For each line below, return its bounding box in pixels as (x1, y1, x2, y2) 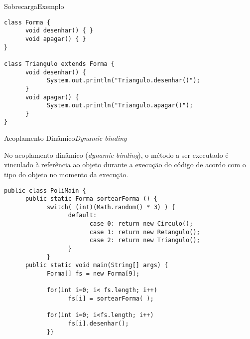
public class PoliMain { (4, 187, 86, 194)
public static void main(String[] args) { (25, 262, 168, 269)
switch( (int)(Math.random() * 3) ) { (46, 203, 175, 211)
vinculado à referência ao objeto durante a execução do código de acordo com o (4, 159, 246, 170)
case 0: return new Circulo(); (89, 220, 193, 228)
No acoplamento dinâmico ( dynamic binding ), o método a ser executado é (4, 149, 229, 160)
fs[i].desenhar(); (68, 320, 129, 327)
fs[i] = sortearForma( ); (68, 295, 154, 303)
